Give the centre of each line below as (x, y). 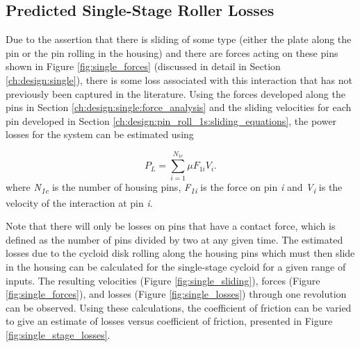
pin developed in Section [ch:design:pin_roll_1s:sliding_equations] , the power (171, 120)
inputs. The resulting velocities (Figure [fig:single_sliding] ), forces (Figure (163, 280)
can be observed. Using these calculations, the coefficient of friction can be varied (179, 307)
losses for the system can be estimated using (100, 134)
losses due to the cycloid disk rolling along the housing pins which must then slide (180, 253)
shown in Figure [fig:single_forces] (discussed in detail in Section (143, 66)
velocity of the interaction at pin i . (79, 202)
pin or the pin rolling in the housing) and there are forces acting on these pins (172, 52)
